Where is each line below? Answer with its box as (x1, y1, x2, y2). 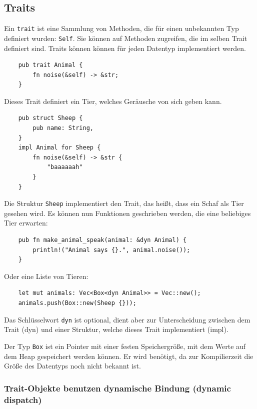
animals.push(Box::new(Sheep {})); (18, 299, 136, 307)
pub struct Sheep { (18, 114, 83, 122)
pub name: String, (32, 124, 93, 132)
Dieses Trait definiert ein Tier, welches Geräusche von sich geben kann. (4, 95, 222, 106)
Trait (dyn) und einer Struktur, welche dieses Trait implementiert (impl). (4, 324, 228, 334)
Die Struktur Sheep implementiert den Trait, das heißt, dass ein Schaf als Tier (4, 198, 244, 208)
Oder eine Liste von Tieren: (4, 270, 88, 281)
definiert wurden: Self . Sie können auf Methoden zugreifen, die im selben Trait (4, 32, 247, 43)
